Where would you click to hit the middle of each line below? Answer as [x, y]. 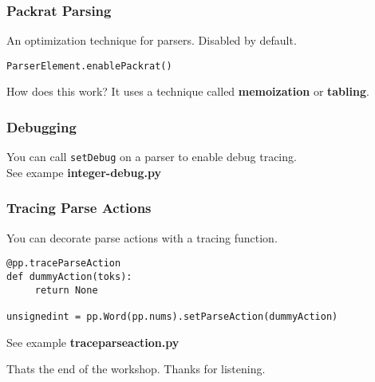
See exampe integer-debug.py [84, 172]
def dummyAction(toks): [69, 277]
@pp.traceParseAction [64, 264]
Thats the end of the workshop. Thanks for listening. [136, 369]
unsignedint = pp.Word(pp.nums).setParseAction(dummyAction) [172, 316]
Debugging [41, 126]
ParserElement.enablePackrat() [89, 66]
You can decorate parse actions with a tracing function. [142, 237]
